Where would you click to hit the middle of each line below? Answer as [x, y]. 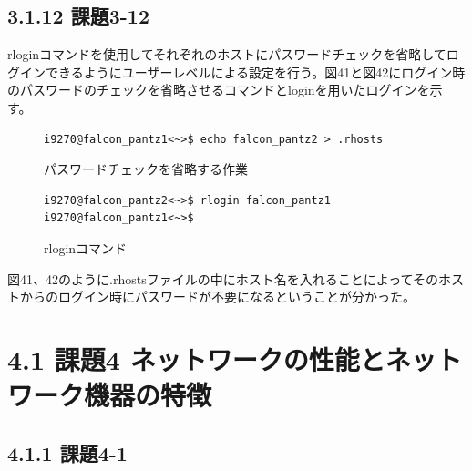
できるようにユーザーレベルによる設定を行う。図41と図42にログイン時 [255, 72]
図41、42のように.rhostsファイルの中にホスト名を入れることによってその [223, 278]
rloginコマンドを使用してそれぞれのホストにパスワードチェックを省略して [227, 54]
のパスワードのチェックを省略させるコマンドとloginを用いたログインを [219, 90]
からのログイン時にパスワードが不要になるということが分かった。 [217, 297]
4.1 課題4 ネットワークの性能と [196, 358]
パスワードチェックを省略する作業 [146, 169]
